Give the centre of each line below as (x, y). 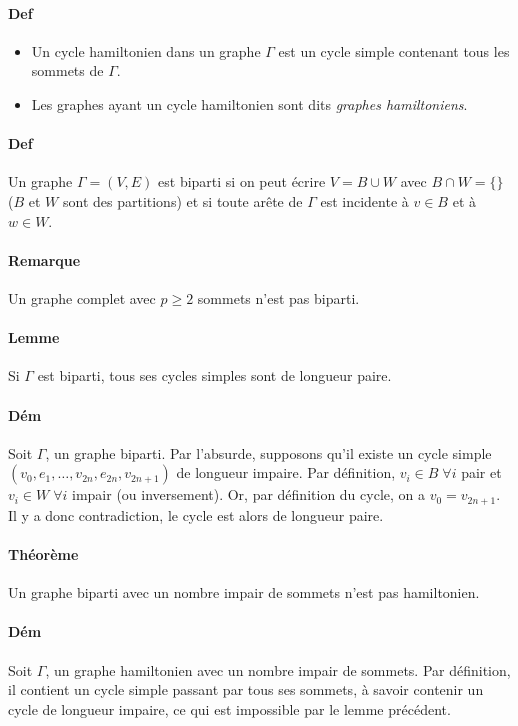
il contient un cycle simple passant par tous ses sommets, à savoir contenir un (246, 689)
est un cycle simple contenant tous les (394, 50)
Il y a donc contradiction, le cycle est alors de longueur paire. (196, 514)
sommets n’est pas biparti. (278, 297)
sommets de (67, 70)
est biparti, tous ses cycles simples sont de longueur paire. (214, 375)
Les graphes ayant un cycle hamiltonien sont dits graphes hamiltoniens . (249, 103)
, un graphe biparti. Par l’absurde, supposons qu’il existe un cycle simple (268, 452)
